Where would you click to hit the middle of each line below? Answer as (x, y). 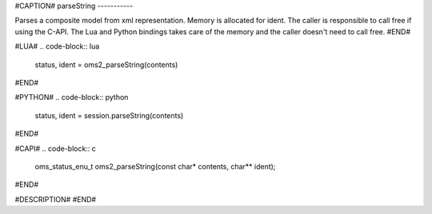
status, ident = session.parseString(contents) (109, 115)
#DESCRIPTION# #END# (55, 199)
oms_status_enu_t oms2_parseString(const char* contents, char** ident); (155, 166)
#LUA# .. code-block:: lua (57, 46)
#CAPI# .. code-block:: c (55, 149)
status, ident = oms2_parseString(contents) (106, 65)
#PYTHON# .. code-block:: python (72, 97)
